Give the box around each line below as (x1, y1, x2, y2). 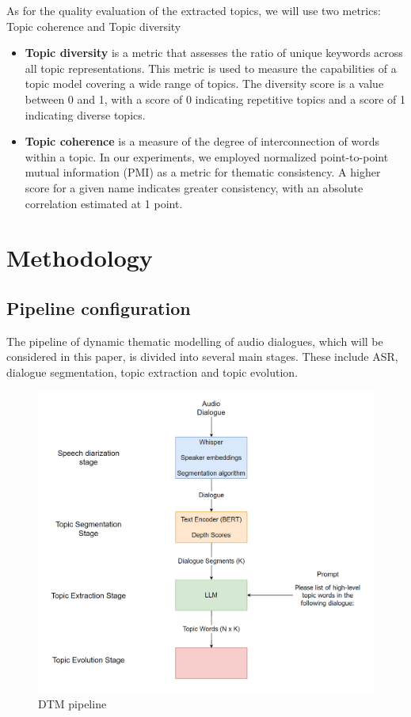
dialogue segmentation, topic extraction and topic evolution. (6, 363, 299, 380)
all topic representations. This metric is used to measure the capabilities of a (25, 59, 397, 76)
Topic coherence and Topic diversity (6, 17, 181, 34)
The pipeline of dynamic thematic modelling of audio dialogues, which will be (6, 332, 383, 349)
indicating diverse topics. (25, 106, 146, 123)
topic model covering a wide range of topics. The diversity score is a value (25, 75, 384, 92)
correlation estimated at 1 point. (25, 195, 183, 211)
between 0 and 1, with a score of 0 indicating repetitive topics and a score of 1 (25, 90, 405, 107)
